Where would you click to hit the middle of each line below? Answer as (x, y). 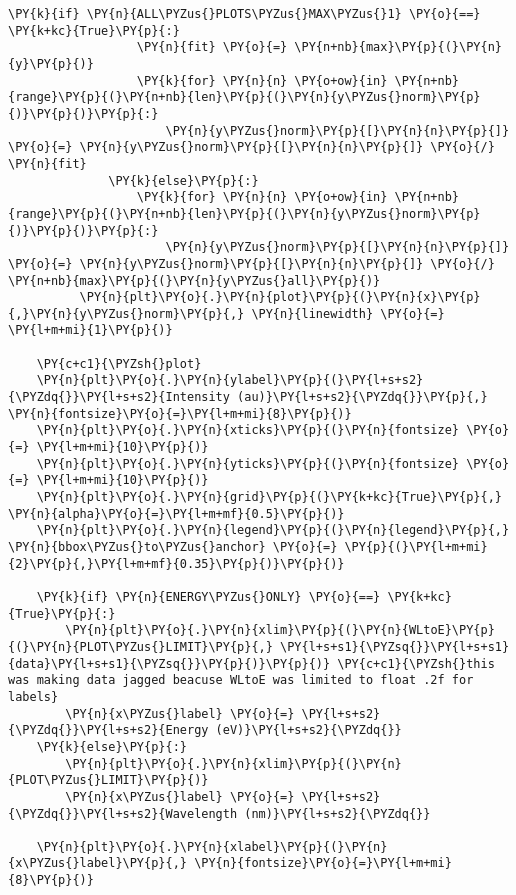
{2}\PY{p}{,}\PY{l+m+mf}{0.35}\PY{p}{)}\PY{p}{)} (176, 563)
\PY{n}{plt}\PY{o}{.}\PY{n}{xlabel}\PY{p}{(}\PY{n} (212, 846)
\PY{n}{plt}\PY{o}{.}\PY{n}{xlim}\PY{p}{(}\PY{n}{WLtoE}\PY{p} (280, 630)
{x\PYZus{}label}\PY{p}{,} (97, 863)
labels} (33, 696)
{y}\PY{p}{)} (51, 63)
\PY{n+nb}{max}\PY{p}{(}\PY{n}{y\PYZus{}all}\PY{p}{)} (194, 280)
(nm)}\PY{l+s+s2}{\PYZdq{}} (337, 813)
